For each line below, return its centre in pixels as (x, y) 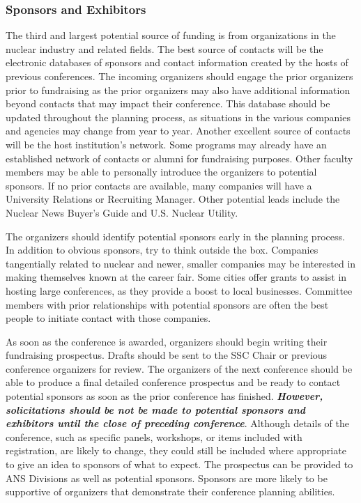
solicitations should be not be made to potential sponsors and (156, 409)
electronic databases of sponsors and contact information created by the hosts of (177, 62)
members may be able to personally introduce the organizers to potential (161, 172)
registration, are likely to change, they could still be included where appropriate (176, 450)
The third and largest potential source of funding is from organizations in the (171, 35)
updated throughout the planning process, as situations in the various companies (178, 117)
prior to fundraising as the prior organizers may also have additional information (178, 90)
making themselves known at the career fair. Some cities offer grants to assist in (176, 277)
